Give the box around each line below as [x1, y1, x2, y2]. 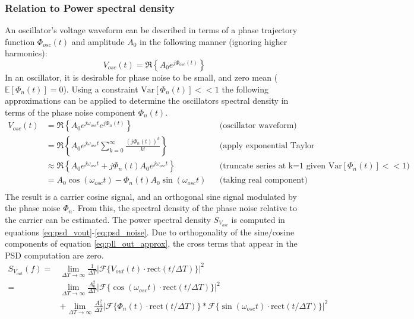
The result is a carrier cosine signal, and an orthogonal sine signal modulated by [5, 190, 297, 202]
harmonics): [5, 47, 48, 59]
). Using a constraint [63, 82, 138, 95]
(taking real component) [219, 176, 308, 185]
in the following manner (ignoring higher [140, 35, 287, 47]
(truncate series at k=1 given [219, 162, 325, 171]
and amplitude [71, 35, 125, 47]
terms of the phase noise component [5, 106, 135, 118]
